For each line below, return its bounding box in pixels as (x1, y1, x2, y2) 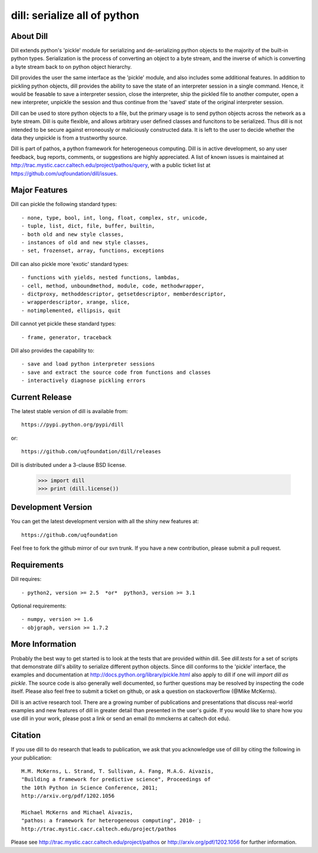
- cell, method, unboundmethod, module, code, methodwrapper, (21, 283, 205, 289)
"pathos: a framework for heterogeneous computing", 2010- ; (21, 817, 201, 824)
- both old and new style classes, (21, 231, 124, 238)
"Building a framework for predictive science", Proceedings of (21, 776, 211, 783)
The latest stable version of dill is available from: (11, 407, 128, 414)
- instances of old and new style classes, (21, 239, 149, 245)
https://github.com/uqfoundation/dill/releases (21, 448, 161, 455)
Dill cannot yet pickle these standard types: (11, 320, 116, 327)
